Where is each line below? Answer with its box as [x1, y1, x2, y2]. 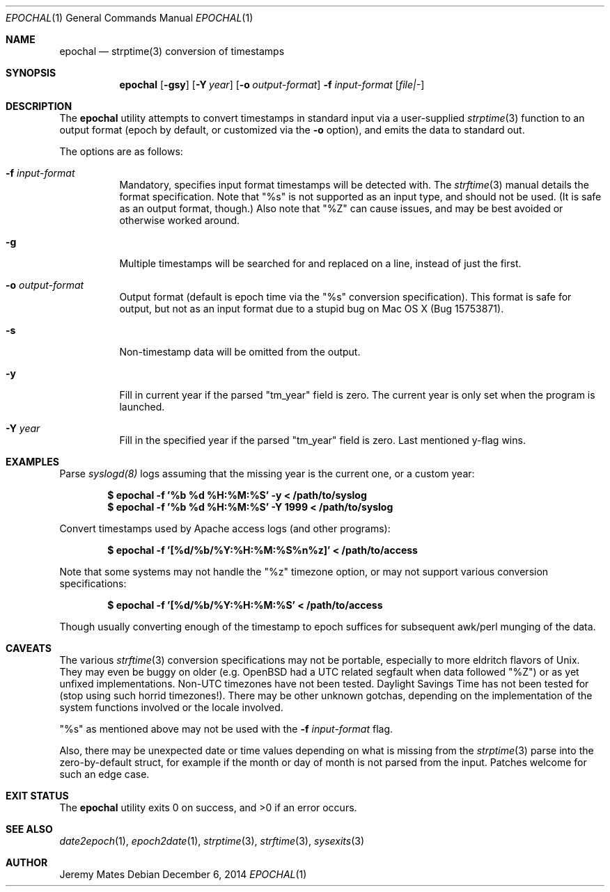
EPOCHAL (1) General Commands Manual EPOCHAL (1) [6, 12, 253, 24]
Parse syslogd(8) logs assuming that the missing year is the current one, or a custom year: [59, 468, 475, 479]
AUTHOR [6, 857, 48, 868]
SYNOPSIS [6, 67, 56, 79]
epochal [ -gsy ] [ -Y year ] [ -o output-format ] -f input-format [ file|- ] [119, 79, 425, 90]
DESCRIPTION [6, 100, 72, 112]
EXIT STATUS [6, 790, 69, 802]
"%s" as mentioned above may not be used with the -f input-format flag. [59, 723, 393, 735]
